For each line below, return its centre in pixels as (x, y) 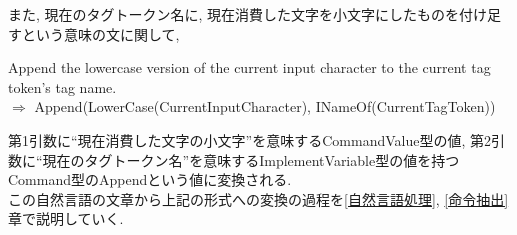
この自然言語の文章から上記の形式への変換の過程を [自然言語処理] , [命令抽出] (258, 198)
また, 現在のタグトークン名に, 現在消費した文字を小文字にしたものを (234, 14)
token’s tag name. (62, 86)
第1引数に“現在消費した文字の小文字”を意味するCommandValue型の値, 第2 (249, 139)
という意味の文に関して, (100, 33)
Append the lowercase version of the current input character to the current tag (249, 67)
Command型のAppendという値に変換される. (150, 179)
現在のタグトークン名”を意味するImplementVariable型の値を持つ (251, 159)
